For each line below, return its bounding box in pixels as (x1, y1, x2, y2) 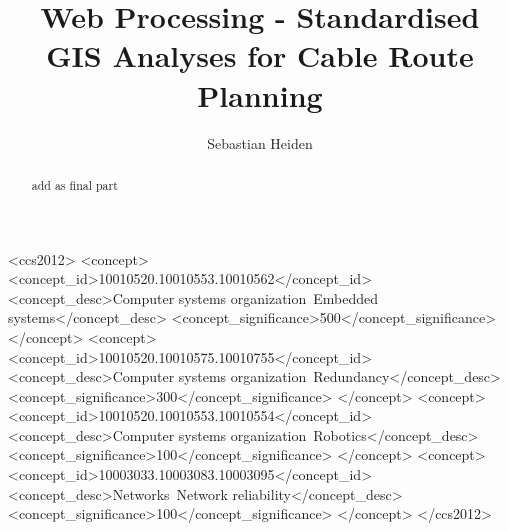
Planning (197, 74, 323, 115)
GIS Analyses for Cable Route (46, 35, 474, 76)
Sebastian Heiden (207, 132, 313, 153)
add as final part (31, 176, 118, 193)
